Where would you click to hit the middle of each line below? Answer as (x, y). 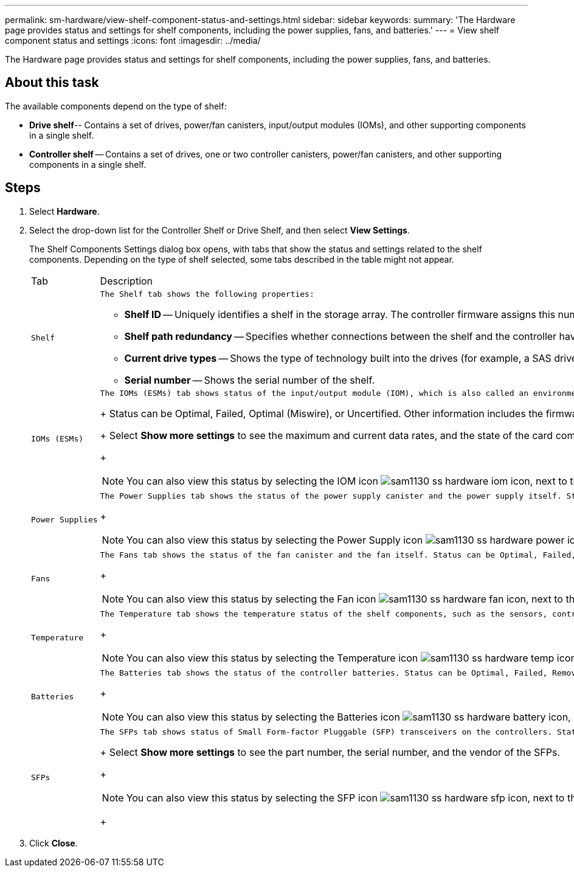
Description (126, 281)
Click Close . (54, 843)
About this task (52, 83)
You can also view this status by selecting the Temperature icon (272, 658)
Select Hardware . (64, 211)
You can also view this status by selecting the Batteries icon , (348, 717)
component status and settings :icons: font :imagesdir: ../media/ (133, 40)
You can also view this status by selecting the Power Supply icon (275, 540)
